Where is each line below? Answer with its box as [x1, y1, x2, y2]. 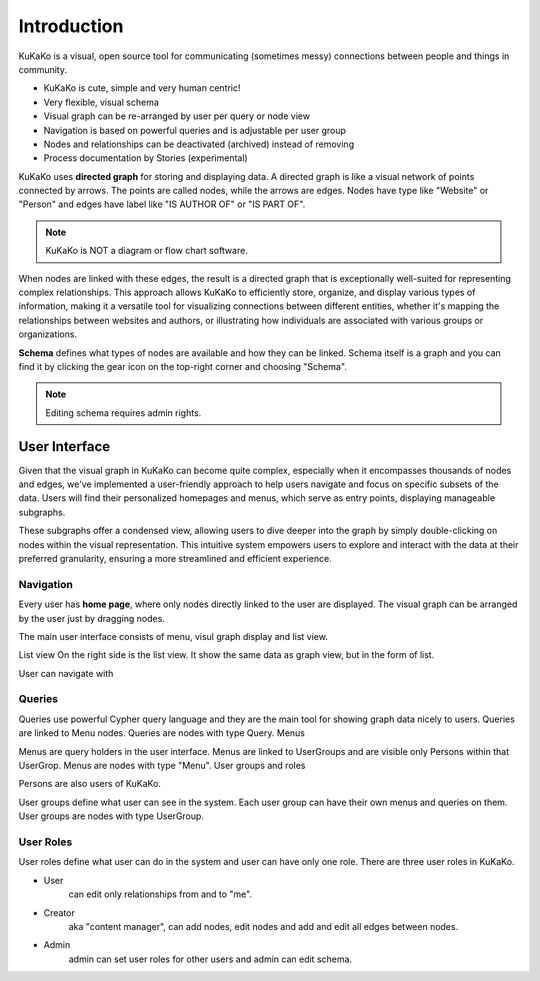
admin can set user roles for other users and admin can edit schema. [68, 953, 353, 965]
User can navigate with [18, 667, 114, 679]
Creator [43, 906, 75, 919]
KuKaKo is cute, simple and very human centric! [43, 82, 241, 94]
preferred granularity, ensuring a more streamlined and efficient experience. [18, 553, 332, 564]
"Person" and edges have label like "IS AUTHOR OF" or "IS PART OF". [18, 198, 306, 210]
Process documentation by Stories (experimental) [43, 152, 249, 164]
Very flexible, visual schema [43, 96, 160, 108]
